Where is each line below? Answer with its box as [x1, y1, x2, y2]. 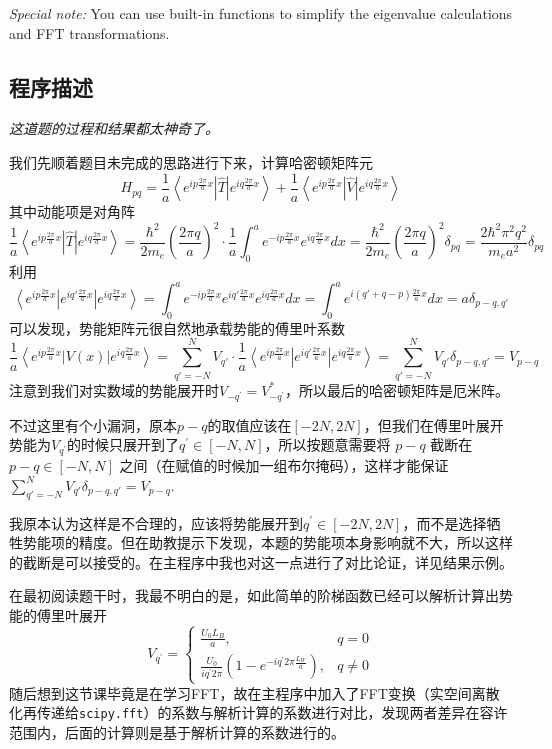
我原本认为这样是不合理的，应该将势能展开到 [9, 512, 303, 533]
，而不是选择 [402, 512, 487, 533]
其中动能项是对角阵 [9, 201, 135, 222]
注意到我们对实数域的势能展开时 [9, 379, 219, 400]
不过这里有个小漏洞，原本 [9, 414, 177, 435]
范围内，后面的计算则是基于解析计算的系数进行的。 [9, 721, 345, 742]
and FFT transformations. [9, 22, 170, 43]
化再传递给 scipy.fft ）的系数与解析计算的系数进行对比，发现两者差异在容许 [9, 702, 508, 723]
